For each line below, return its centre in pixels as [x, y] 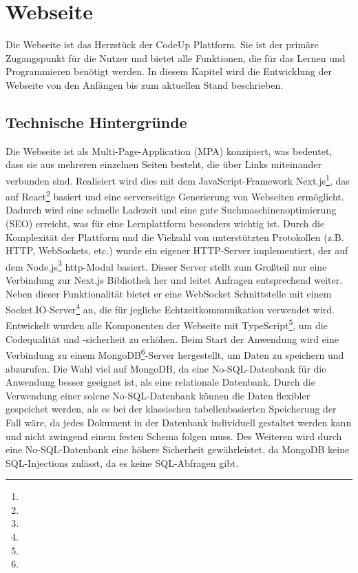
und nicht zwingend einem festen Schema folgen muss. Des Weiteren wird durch [174, 436]
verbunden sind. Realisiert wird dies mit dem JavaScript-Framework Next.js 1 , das [178, 179]
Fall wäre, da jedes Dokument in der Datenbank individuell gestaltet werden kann [179, 422]
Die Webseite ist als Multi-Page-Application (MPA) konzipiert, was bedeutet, [169, 150]
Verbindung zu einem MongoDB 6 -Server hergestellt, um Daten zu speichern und [175, 354]
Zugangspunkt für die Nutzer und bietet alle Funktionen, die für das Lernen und [176, 58]
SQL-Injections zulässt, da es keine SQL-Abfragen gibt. [122, 462]
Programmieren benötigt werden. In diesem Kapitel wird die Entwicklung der [169, 71]
